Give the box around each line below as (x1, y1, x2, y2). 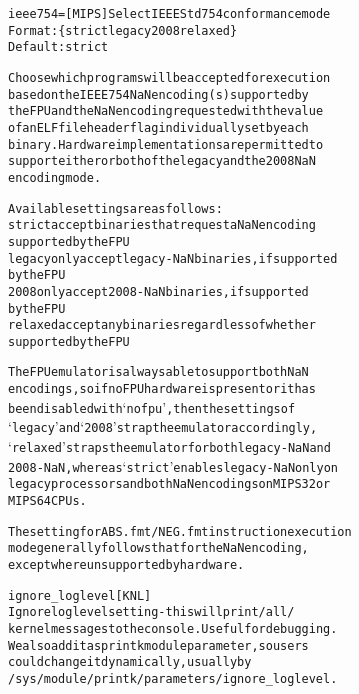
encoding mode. (8, 170, 102, 185)
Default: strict (8, 40, 109, 55)
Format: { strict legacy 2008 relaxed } (8, 23, 238, 38)
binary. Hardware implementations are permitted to (8, 137, 324, 152)
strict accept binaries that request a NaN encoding (8, 218, 316, 233)
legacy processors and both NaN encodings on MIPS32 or (8, 477, 331, 492)
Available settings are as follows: (8, 201, 223, 216)
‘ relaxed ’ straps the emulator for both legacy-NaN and (8, 436, 331, 457)
